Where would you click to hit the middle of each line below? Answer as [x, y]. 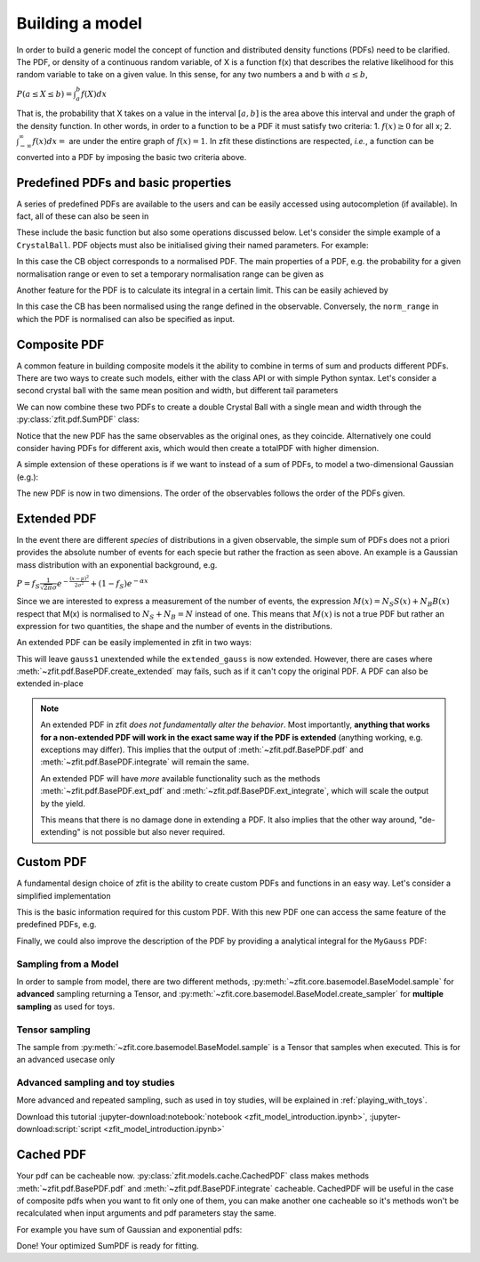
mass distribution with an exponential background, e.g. [117, 564]
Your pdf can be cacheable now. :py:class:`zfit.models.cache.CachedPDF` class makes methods [192, 1176]
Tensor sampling [53, 1030]
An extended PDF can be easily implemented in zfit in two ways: [134, 643]
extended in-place [50, 684]
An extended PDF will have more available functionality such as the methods [180, 778]
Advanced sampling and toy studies [96, 1083]
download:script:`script [59, 1129]
